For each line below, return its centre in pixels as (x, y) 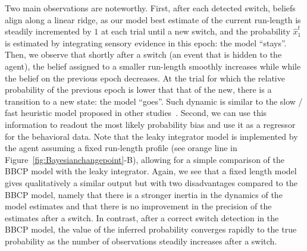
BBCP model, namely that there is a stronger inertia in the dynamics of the (144, 194)
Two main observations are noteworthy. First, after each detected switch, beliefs (150, 8)
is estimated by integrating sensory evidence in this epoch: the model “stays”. (146, 43)
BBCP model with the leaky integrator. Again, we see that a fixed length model (151, 171)
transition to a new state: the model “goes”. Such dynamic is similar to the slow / (154, 101)
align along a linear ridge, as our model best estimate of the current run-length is (153, 19)
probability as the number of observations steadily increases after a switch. (141, 241)
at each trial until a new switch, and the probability (195, 31)
